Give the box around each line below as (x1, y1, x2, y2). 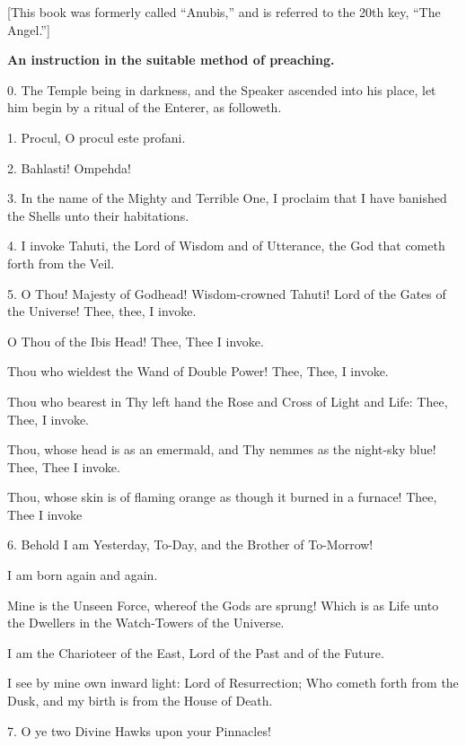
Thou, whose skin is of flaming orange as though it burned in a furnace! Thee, (7, 487, 437, 506)
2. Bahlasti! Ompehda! (7, 158, 131, 177)
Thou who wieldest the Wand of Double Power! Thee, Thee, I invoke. (7, 362, 389, 381)
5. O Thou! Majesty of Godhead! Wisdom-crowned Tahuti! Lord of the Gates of (7, 284, 446, 303)
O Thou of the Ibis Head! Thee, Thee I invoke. (7, 331, 264, 350)
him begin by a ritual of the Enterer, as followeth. (7, 98, 282, 117)
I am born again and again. (7, 566, 158, 584)
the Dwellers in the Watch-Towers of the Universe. (7, 613, 285, 632)
